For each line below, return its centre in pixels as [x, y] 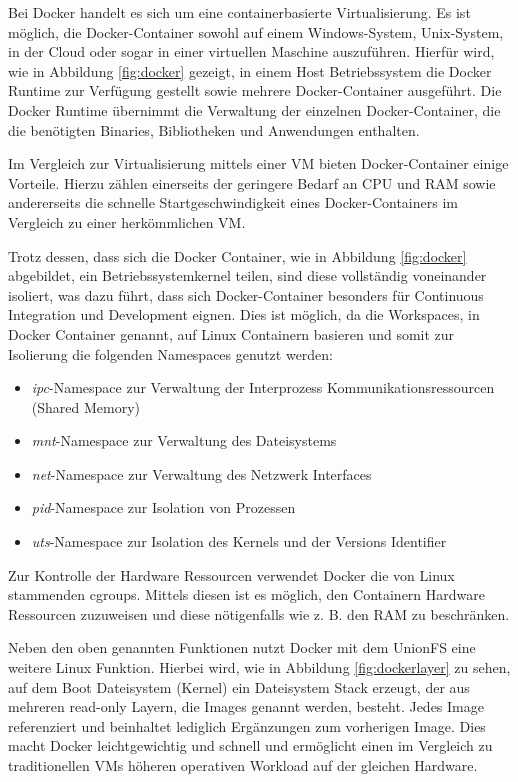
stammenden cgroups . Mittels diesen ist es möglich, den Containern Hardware [246, 594]
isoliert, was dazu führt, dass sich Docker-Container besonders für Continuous [246, 294]
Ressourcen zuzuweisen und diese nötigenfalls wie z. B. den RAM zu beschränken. [259, 613]
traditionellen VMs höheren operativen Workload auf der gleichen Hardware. [243, 765]
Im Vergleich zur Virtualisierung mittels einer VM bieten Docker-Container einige [258, 163]
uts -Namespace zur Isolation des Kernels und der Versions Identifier [239, 541]
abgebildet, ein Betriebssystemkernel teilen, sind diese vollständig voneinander [247, 275]
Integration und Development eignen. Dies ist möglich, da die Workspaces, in [244, 314]
